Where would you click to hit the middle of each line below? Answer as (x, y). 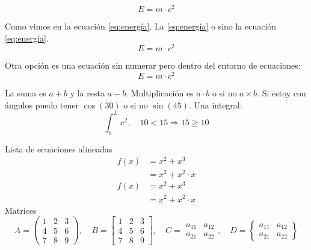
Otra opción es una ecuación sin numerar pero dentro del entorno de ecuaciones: (153, 65)
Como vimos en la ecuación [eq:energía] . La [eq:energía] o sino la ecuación (141, 26)
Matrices (21, 210)
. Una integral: (215, 105)
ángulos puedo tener (42, 105)
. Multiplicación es (160, 93)
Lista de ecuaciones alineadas (59, 148)
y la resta (87, 93)
